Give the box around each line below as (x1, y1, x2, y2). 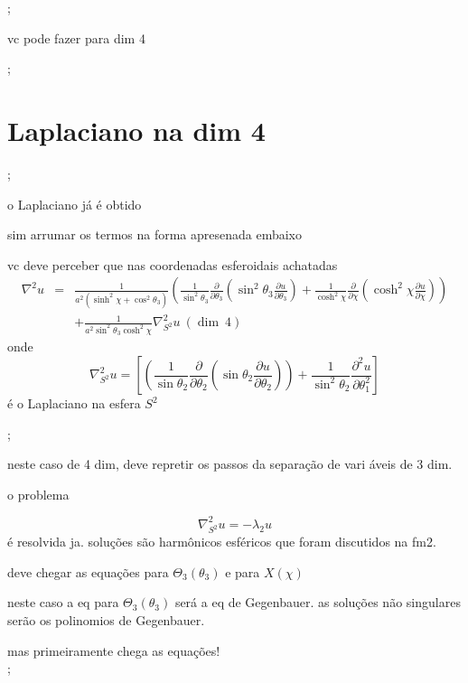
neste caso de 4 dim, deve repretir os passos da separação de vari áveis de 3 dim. (7, 454, 453, 473)
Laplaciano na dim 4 (7, 111, 266, 148)
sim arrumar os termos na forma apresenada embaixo (7, 225, 303, 244)
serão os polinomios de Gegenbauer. (7, 610, 205, 629)
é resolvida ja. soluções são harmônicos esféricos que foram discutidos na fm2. (7, 532, 436, 551)
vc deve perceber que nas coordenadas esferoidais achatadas (7, 255, 338, 274)
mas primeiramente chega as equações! (7, 641, 220, 660)
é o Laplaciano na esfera (7, 394, 141, 413)
